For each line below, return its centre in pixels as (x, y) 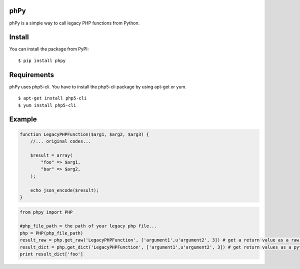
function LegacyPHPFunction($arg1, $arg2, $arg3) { (84, 134)
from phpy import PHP (46, 212)
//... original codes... (61, 141)
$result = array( (51, 155)
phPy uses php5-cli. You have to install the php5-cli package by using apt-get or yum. (98, 86)
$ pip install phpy (42, 60)
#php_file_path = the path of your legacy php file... (88, 226)
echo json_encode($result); (65, 190)
